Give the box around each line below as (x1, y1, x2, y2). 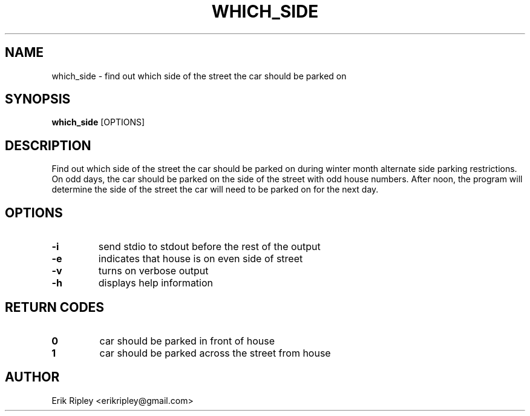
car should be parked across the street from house (99, 346, 331, 359)
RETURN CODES (5, 299, 105, 315)
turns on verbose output (98, 265, 209, 277)
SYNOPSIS (5, 91, 71, 107)
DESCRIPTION (5, 137, 91, 153)
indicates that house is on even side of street (98, 253, 303, 265)
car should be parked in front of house (99, 334, 275, 347)
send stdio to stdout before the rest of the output (98, 240, 321, 253)
